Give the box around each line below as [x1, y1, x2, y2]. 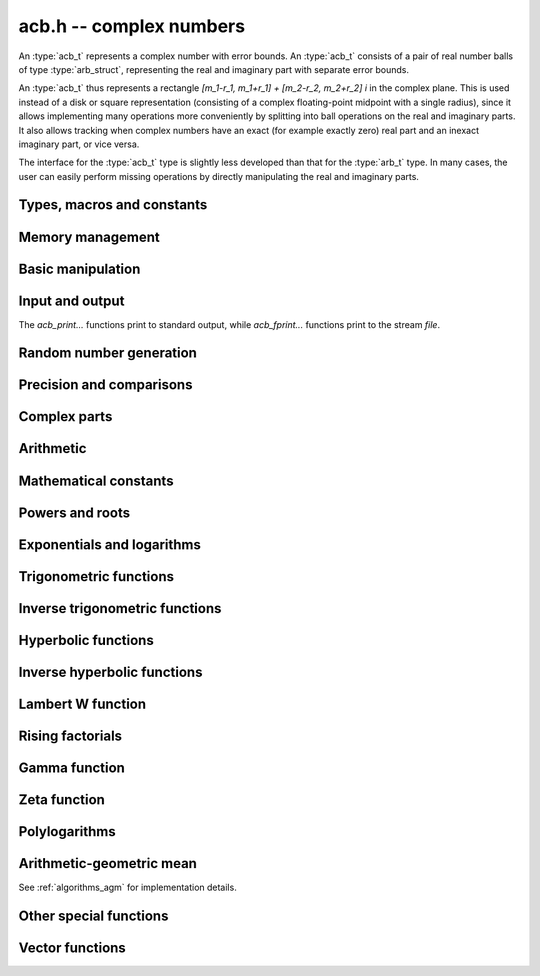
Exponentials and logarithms [18, 536, 202, 553]
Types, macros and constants [18, 196, 208, 214]
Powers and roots [18, 504, 130, 521]
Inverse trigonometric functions [18, 600, 222, 617]
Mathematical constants [18, 472, 174, 489]
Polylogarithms [18, 823, 117, 840]
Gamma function [18, 759, 125, 776]
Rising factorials [18, 727, 123, 744]
